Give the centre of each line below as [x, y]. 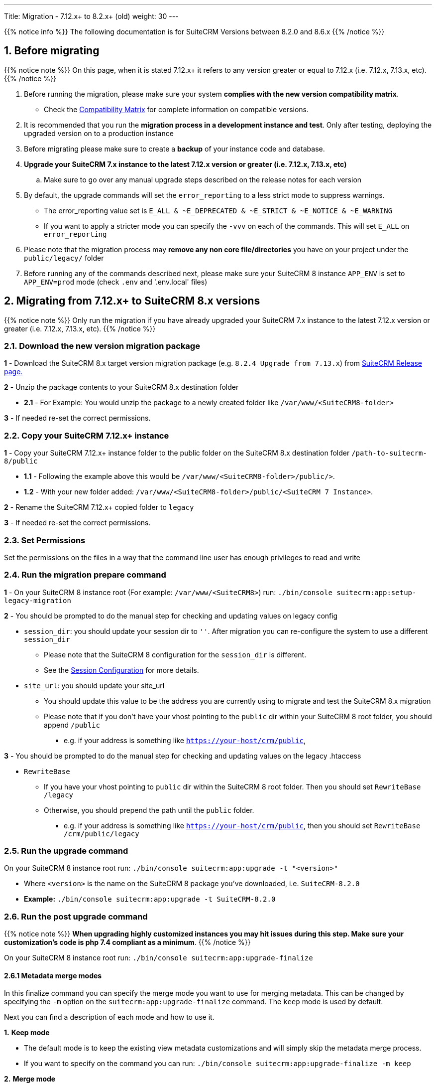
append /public [72, 725]
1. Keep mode [27, 1033]
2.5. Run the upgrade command [66, 851]
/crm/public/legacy [102, 834]
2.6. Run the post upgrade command [76, 916]
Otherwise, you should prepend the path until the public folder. [149, 810]
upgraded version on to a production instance [99, 133]
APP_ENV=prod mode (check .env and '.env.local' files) [116, 282]
